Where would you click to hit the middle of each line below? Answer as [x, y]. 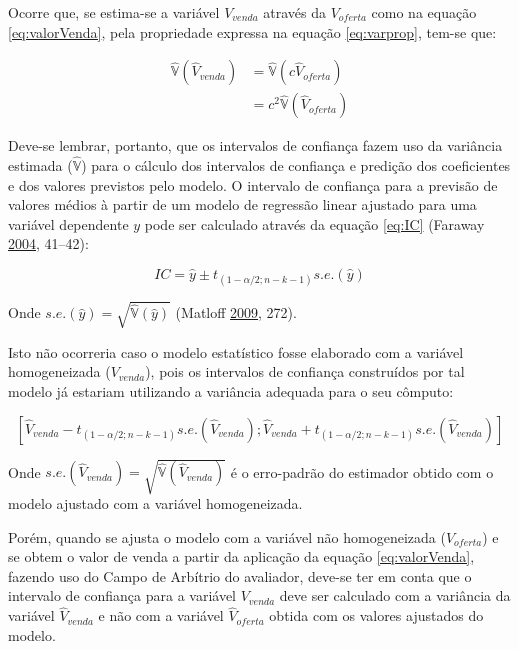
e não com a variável [161, 615]
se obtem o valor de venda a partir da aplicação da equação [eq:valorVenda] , [241, 556]
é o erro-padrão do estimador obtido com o [362, 471]
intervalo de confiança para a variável [122, 595]
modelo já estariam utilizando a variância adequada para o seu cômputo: [231, 390]
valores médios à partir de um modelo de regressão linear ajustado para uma [242, 204]
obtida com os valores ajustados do [376, 615]
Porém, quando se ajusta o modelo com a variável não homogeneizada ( [227, 536]
